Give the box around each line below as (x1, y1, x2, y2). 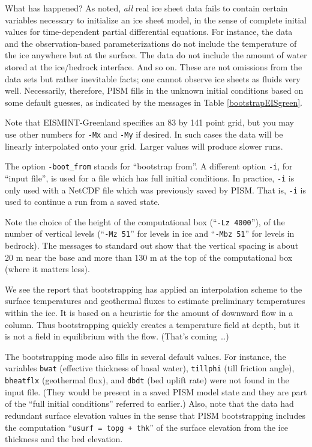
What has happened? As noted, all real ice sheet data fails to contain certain (5, 2, 288, 14)
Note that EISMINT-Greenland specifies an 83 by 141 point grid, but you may (5, 116, 294, 129)
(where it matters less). (5, 263, 90, 275)
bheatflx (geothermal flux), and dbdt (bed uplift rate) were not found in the (5, 374, 289, 386)
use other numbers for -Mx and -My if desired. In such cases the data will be (5, 127, 283, 140)
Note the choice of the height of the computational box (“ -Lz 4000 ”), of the (5, 215, 285, 228)
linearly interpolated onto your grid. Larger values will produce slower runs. (5, 139, 283, 152)
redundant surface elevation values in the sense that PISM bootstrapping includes (5, 409, 305, 421)
